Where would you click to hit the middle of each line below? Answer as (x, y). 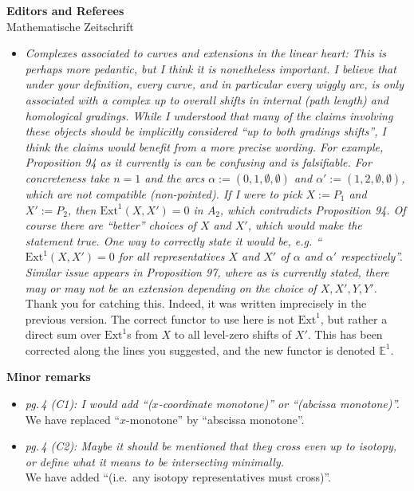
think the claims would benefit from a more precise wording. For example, (204, 146)
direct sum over (63, 334)
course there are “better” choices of (110, 225)
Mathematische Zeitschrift (70, 26)
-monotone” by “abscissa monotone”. (215, 419)
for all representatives (172, 256)
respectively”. (372, 256)
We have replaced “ (73, 419)
